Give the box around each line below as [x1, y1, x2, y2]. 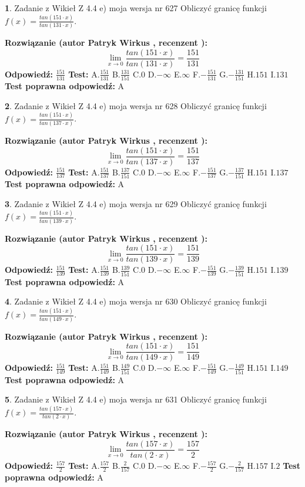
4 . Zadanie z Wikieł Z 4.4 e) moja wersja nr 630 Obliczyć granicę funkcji [5, 295, 267, 307]
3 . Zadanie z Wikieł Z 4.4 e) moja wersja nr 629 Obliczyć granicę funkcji [5, 197, 267, 209]
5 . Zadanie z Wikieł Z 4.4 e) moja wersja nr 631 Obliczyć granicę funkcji [5, 393, 267, 405]
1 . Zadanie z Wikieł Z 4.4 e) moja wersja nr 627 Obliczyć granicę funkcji [5, 2, 267, 13]
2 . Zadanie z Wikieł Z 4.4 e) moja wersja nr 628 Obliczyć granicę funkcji [5, 99, 267, 111]
